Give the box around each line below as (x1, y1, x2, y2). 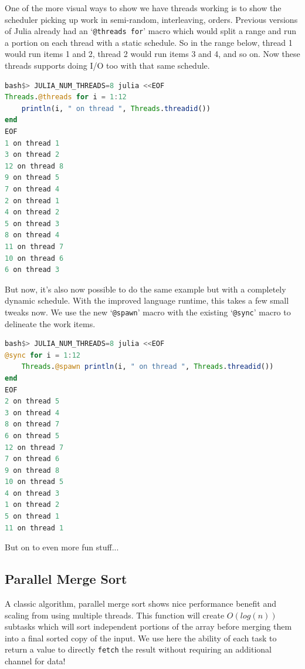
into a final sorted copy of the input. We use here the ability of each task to (5, 631, 277, 644)
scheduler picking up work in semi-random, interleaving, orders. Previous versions (5, 13, 298, 25)
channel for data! (5, 655, 66, 667)
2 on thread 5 (5, 397, 60, 406)
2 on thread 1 (5, 196, 60, 205)
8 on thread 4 (5, 231, 60, 240)
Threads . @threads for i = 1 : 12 (5, 93, 127, 102)
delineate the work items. (5, 317, 96, 330)
